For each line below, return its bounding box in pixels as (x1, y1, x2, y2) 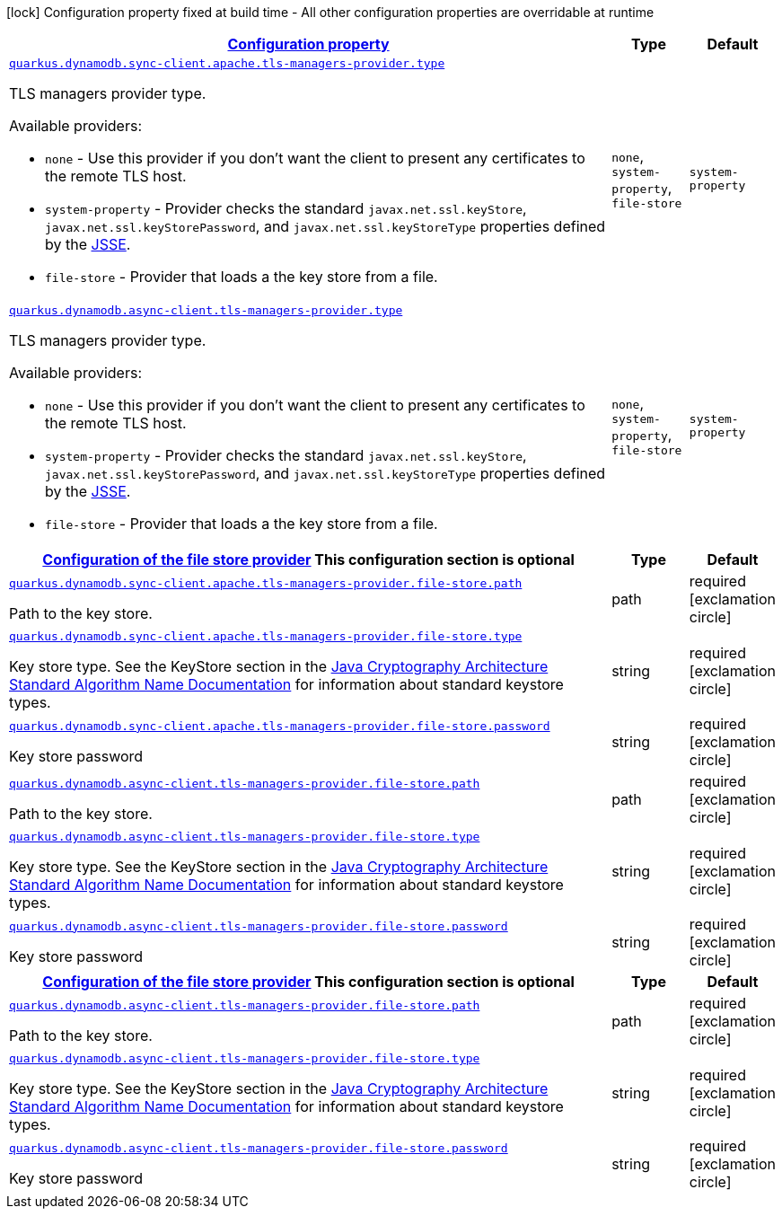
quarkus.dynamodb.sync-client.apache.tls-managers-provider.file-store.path (9, 576, 523, 590)
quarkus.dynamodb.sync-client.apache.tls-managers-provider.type (9, 57, 445, 70)
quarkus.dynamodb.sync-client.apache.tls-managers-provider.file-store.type (9, 630, 523, 643)
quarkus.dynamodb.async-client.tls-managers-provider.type (9, 304, 403, 317)
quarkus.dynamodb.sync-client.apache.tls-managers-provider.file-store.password (9, 718, 550, 733)
